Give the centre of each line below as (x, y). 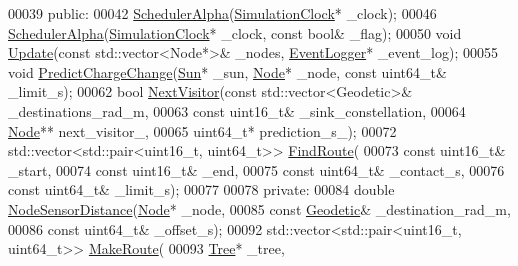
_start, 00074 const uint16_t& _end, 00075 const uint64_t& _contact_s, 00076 (256, 169)
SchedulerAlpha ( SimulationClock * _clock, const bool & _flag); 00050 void (235, 32)
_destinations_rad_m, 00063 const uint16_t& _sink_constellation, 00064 (237, 110)
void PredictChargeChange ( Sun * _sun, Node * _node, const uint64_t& (227, 71)
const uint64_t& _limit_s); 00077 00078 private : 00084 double (201, 189)
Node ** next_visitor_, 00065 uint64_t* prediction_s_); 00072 (202, 130)
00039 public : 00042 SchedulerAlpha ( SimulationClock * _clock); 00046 (222, 13)
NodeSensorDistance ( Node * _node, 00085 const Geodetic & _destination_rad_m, (259, 208)
